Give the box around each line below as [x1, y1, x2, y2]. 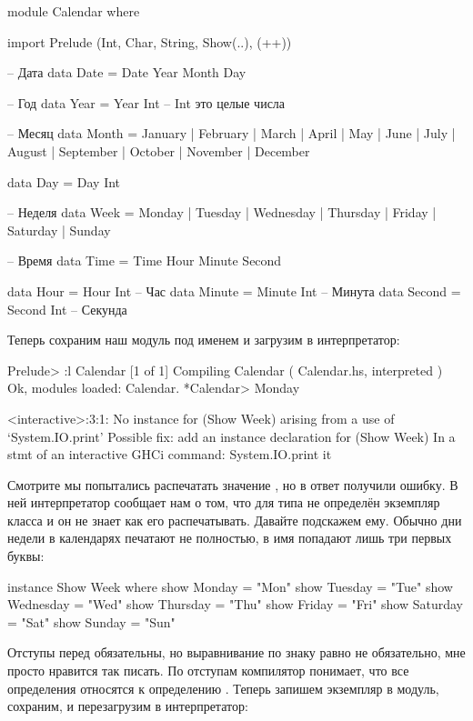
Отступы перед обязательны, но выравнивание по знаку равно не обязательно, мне [7, 643, 466, 662]
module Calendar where [7, 2, 140, 20]
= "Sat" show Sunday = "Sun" [7, 612, 176, 631]
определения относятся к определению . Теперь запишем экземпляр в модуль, [7, 678, 439, 697]
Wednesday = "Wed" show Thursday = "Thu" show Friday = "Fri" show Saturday [7, 595, 463, 614]
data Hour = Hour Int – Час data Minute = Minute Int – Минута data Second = [7, 281, 461, 300]
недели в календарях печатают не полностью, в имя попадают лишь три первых [7, 528, 452, 547]
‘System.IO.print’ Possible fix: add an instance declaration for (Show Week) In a [7, 426, 456, 446]
